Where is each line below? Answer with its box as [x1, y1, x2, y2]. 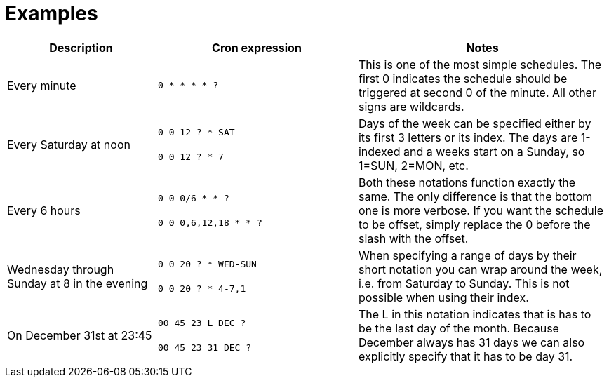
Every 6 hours [7, 203, 81, 217]
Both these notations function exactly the [358, 175, 576, 189]
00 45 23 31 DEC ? [158, 342, 252, 353]
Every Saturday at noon [7, 137, 130, 152]
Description [49, 40, 113, 55]
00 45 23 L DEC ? [158, 317, 246, 328]
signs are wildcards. [358, 99, 464, 114]
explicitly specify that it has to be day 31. [358, 349, 573, 363]
